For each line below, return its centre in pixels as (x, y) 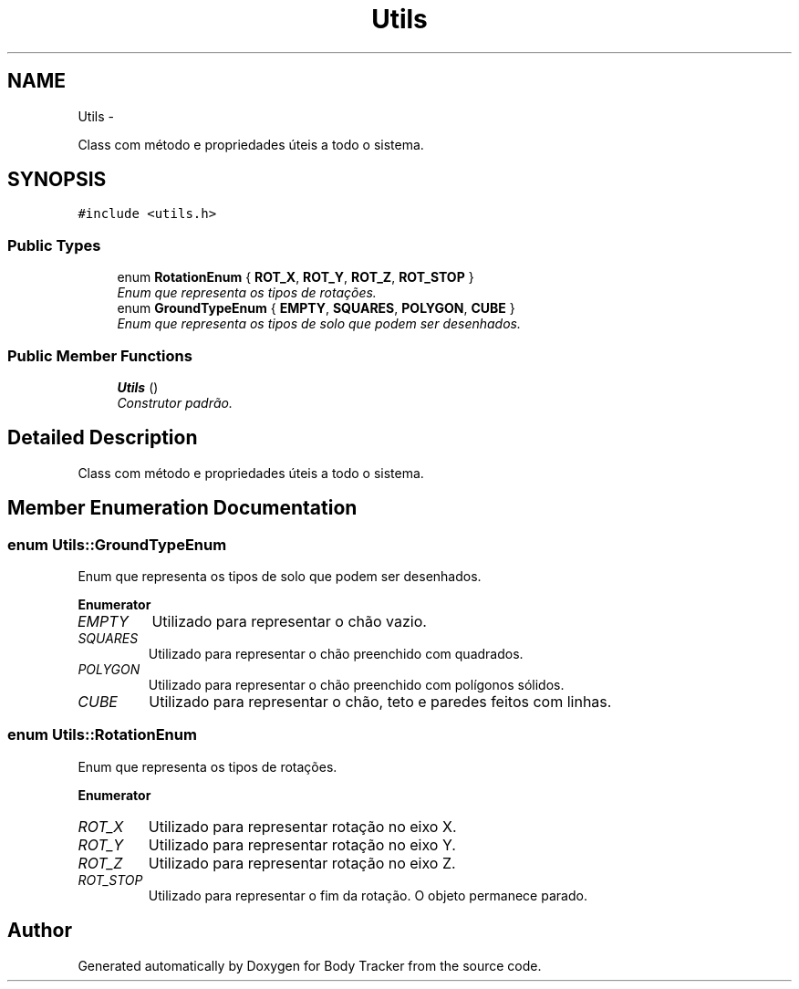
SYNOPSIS (57, 180)
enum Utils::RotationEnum (102, 735)
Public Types (54, 245)
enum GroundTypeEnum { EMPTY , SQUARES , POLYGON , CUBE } (316, 308)
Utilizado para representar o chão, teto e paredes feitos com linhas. (380, 702)
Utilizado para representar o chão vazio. (289, 621)
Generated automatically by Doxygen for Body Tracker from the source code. (310, 965)
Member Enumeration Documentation (182, 508)
